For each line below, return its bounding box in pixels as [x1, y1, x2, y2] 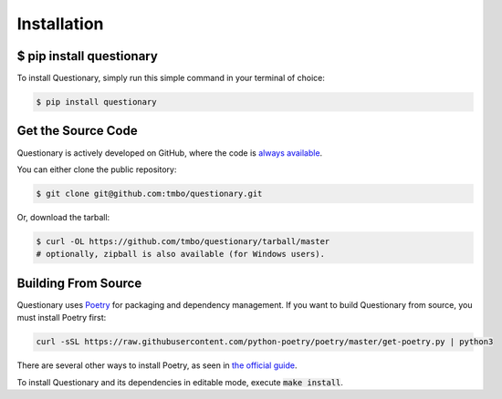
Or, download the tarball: [16, 211, 110, 222]
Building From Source [16, 275, 142, 291]
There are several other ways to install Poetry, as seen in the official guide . [16, 360, 298, 371]
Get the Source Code [16, 123, 138, 138]
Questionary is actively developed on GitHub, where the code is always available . [16, 147, 323, 159]
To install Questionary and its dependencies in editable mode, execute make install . [16, 376, 344, 387]
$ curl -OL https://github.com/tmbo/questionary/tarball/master [36, 236, 330, 246]
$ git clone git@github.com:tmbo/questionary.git [36, 188, 263, 199]
